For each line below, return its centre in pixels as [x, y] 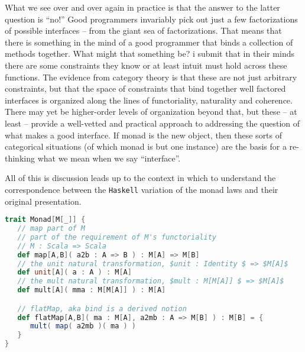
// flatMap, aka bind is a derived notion [102, 309]
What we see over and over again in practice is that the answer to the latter [142, 7]
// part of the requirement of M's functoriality [117, 237]
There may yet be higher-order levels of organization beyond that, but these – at [151, 112]
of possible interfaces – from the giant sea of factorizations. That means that [143, 30]
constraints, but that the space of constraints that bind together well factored [145, 88]
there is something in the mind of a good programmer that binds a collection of [149, 42]
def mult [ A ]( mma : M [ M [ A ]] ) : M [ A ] [92, 290]
